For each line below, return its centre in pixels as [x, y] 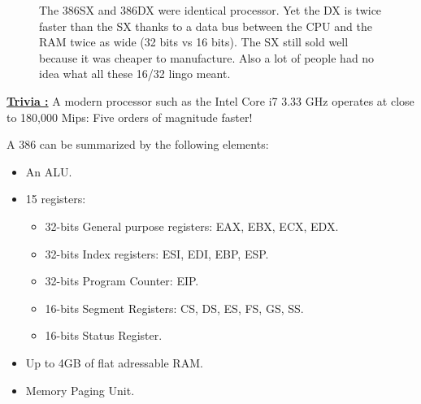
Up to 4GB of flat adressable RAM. [114, 362]
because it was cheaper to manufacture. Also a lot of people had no [207, 57]
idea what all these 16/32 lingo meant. [135, 74]
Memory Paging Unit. [80, 390]
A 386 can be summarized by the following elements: [138, 144]
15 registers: [56, 199]
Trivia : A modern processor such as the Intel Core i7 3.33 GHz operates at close [210, 100]
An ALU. [49, 171]
